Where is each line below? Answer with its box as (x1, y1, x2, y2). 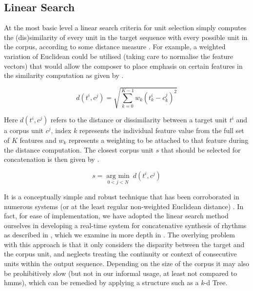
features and (19, 135, 57, 145)
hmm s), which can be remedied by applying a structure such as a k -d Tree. (4, 277, 228, 288)
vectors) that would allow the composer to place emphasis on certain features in (4, 60, 243, 71)
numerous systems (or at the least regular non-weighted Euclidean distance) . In (4, 201, 244, 211)
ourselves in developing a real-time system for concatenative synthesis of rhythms (4, 220, 247, 230)
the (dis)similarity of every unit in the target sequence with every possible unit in (4, 32, 248, 42)
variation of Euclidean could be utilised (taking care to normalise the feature (4, 51, 233, 61)
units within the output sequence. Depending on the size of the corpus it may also (4, 258, 250, 269)
